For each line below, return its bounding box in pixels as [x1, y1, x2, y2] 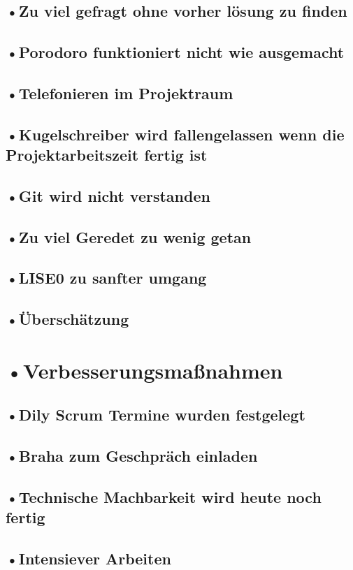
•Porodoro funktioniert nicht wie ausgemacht [6, 41, 345, 63]
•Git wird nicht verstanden [6, 184, 210, 206]
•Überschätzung [6, 308, 129, 330]
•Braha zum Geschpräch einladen [6, 445, 258, 467]
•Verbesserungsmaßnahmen [6, 356, 283, 384]
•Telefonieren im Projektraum [6, 82, 233, 103]
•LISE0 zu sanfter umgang [6, 267, 207, 288]
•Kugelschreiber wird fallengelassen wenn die [6, 123, 345, 145]
